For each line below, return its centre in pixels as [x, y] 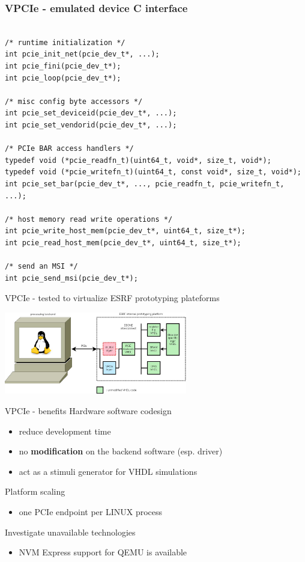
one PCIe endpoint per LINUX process [91, 511]
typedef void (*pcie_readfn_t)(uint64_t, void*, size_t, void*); [138, 160]
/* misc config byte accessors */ [74, 101]
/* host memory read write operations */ [89, 219]
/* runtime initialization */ [65, 42]
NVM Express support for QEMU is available [103, 552]
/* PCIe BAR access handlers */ [69, 149]
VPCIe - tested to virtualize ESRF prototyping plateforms [112, 298]
